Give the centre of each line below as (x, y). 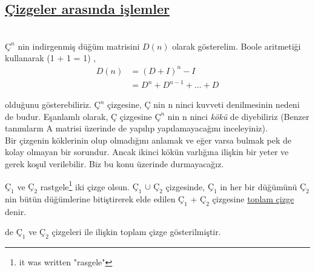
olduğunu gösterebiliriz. (48, 104)
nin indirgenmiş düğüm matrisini (79, 46)
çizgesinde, (185, 186)
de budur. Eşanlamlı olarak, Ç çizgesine (78, 116)
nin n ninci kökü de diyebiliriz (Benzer (238, 116)
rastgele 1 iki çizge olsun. (85, 185)
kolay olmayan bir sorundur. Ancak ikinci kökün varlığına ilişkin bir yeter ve (147, 152)
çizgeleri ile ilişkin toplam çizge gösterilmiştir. (136, 232)
